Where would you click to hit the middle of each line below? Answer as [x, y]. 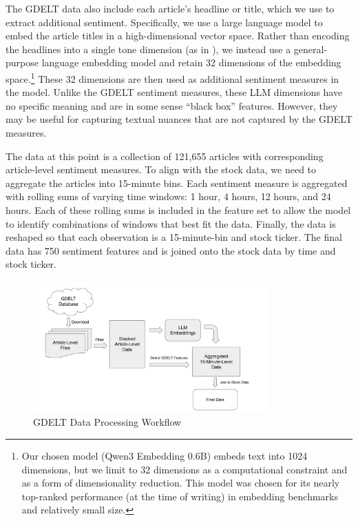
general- [310, 49]
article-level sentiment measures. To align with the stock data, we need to [161, 169]
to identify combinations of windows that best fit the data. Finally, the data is [171, 223]
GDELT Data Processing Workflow [107, 422]
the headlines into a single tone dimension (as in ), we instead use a [148, 49]
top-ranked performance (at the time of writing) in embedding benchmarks [180, 496]
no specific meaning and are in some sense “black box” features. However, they [172, 105]
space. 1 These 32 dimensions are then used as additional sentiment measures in [172, 77]
